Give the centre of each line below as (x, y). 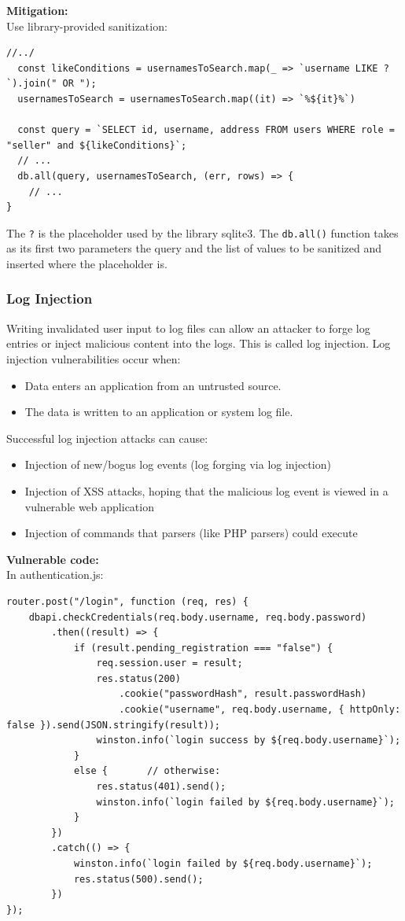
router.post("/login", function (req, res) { (127, 601)
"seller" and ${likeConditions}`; (97, 145)
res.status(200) (138, 678)
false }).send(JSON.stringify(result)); (114, 725)
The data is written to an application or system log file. (159, 412)
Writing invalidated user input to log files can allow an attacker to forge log (188, 328)
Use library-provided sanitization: (87, 26)
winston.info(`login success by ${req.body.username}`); (249, 740)
